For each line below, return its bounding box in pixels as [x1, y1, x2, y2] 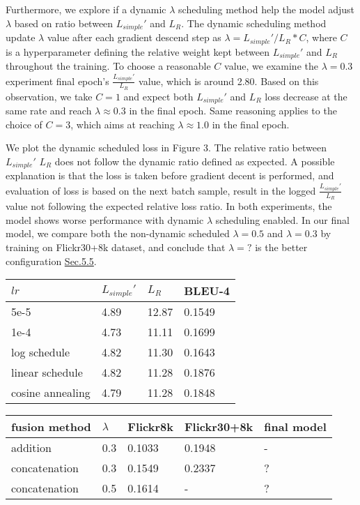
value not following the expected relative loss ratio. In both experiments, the [6, 199, 332, 213]
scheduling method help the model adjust [178, 2, 355, 16]
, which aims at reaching [70, 116, 175, 131]
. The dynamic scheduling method [181, 15, 327, 30]
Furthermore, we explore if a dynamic [6, 2, 166, 16]
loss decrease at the [265, 89, 347, 103]
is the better [255, 239, 308, 254]
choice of [6, 116, 42, 131]
